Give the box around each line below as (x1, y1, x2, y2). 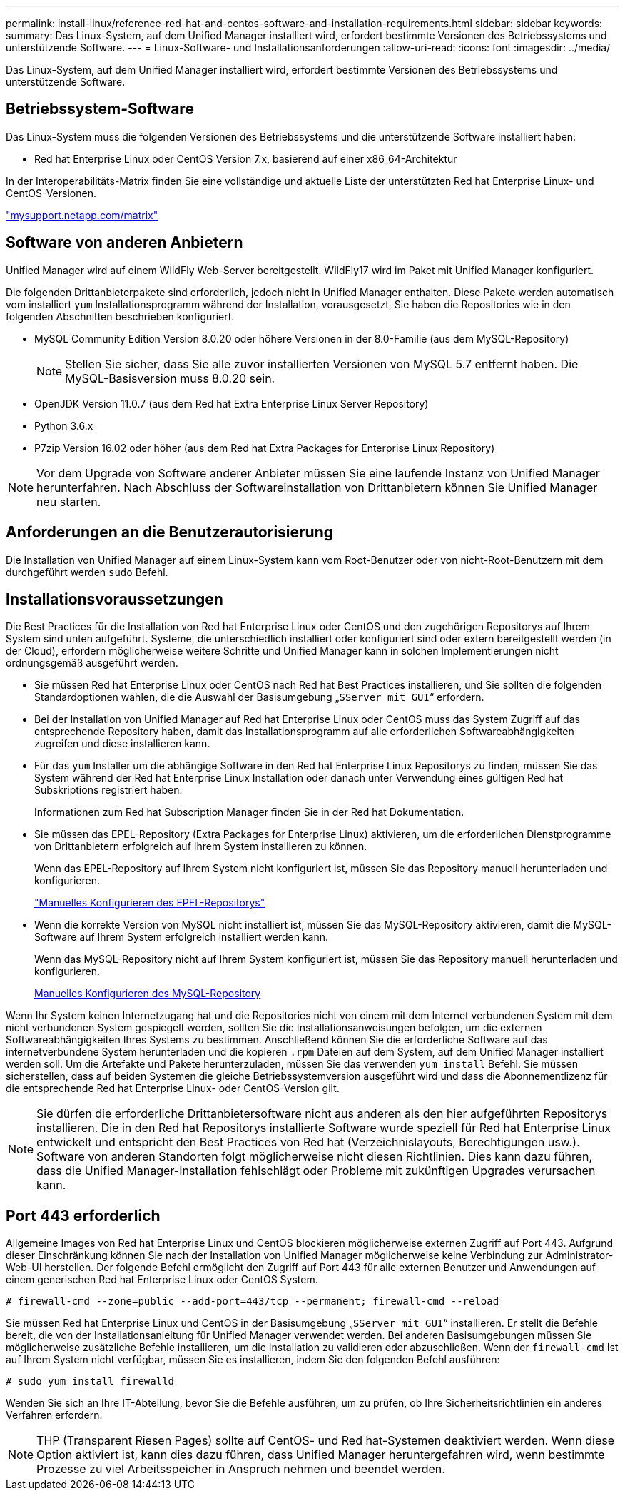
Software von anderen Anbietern (6, 233, 243, 252)
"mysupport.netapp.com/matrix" (6, 208, 158, 221)
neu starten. (36, 494, 101, 509)
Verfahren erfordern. (6, 1409, 103, 1422)
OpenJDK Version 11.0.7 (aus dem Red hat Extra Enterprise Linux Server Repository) (34, 397, 429, 410)
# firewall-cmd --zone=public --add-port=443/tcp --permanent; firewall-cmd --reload (6, 1295, 499, 1308)
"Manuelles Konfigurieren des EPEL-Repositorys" (34, 896, 265, 909)
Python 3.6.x (34, 419, 93, 432)
